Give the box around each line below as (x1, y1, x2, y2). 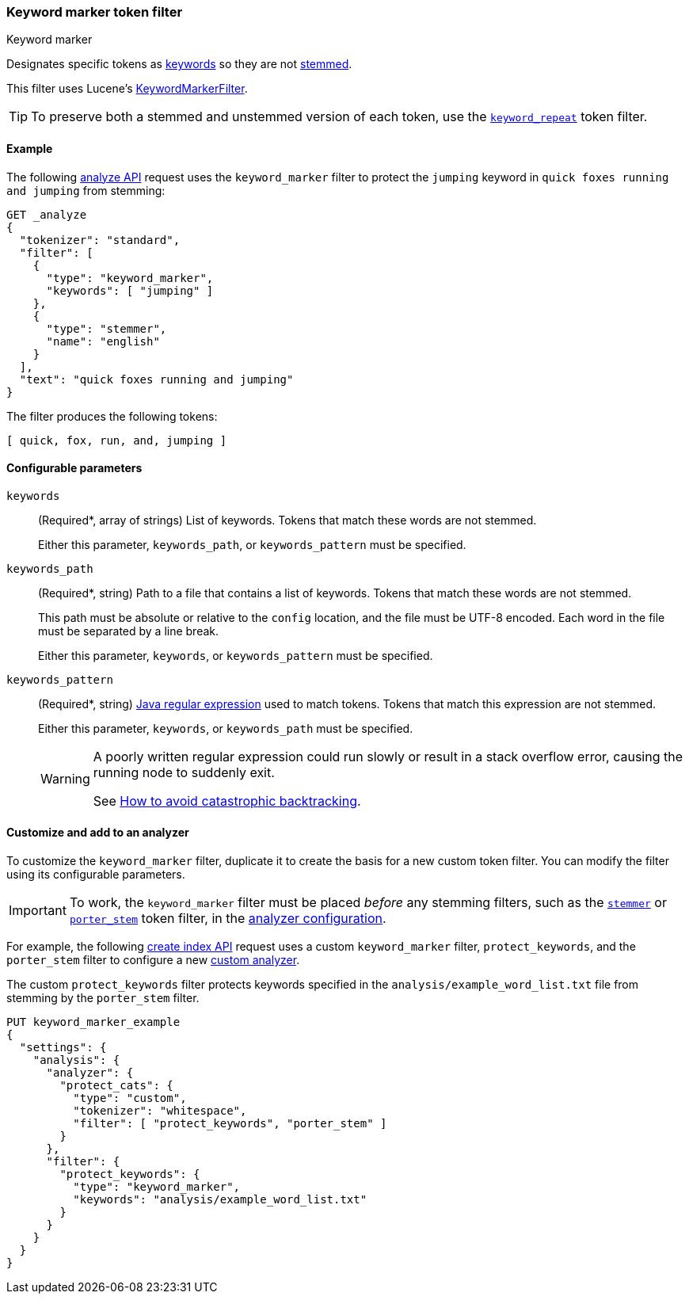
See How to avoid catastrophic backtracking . (93, 792, 361, 809)
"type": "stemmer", (46, 322, 167, 335)
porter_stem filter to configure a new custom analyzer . (6, 953, 300, 967)
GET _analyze (6, 208, 87, 221)
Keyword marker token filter (6, 4, 183, 20)
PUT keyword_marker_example (6, 1016, 181, 1029)
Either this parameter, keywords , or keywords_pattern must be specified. (38, 648, 433, 662)
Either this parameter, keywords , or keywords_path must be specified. (38, 721, 413, 735)
